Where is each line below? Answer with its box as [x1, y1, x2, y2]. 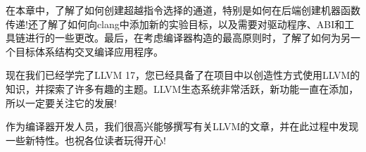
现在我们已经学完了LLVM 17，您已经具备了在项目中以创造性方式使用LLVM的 [6, 68, 360, 82]
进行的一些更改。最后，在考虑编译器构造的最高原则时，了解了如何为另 [25, 30, 351, 45]
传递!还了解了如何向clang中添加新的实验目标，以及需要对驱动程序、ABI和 [6, 16, 345, 31]
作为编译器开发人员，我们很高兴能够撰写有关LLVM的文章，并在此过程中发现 [6, 119, 359, 134]
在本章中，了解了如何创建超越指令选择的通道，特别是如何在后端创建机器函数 [6, 3, 360, 17]
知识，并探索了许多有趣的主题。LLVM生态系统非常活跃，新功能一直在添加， [6, 81, 359, 96]
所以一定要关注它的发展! [6, 95, 117, 110]
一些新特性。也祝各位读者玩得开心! [6, 132, 166, 147]
